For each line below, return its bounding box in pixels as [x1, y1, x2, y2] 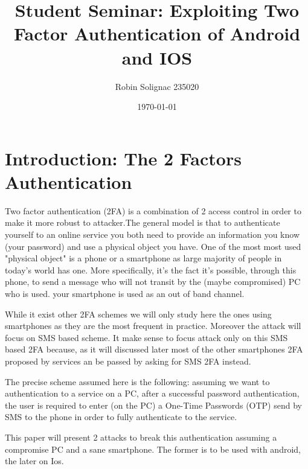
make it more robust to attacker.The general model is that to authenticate [5, 216, 280, 229]
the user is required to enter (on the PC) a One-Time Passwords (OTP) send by [5, 398, 302, 411]
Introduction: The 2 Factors [5, 145, 242, 170]
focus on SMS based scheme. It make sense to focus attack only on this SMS [5, 331, 288, 343]
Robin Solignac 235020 [115, 80, 199, 92]
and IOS [121, 45, 193, 69]
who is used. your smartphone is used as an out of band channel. [5, 287, 245, 299]
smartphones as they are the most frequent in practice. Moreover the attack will [5, 319, 301, 332]
